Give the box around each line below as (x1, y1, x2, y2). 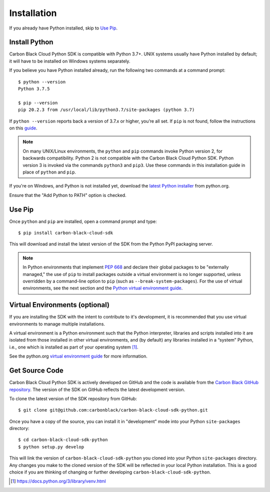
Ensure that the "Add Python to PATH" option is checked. (9, 192, 127, 198)
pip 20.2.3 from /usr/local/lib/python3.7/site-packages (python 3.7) (18, 107, 195, 112)
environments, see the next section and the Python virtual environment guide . (22, 285, 183, 291)
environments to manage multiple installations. (9, 320, 105, 327)
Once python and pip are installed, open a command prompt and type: (9, 218, 157, 224)
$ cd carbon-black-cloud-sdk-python (18, 437, 108, 442)
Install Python (9, 38, 53, 46)
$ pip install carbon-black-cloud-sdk (18, 230, 113, 235)
